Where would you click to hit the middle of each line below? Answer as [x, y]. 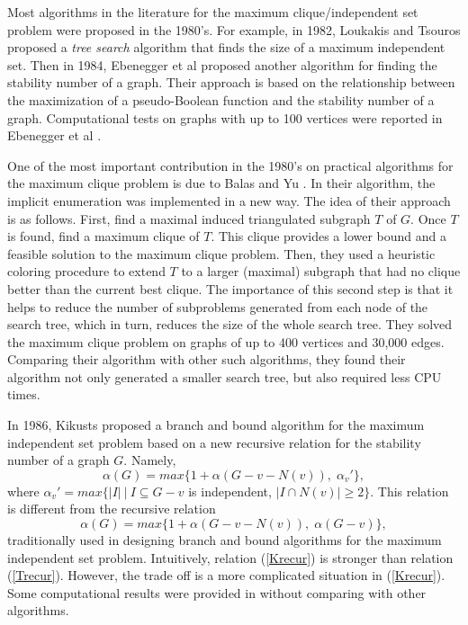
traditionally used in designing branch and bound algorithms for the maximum [225, 540]
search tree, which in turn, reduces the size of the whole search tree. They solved [230, 324]
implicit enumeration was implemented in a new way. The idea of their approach [229, 200]
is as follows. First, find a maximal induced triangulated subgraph [189, 218]
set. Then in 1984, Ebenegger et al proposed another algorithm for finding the [222, 64]
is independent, [230, 491]
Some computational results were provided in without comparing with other [217, 592]
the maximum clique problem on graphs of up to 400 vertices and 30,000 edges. [226, 341]
